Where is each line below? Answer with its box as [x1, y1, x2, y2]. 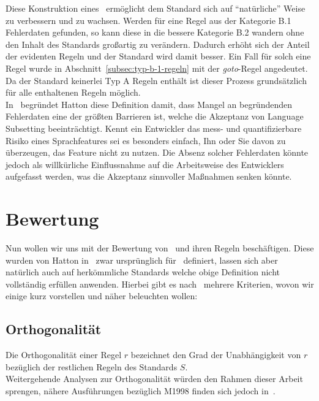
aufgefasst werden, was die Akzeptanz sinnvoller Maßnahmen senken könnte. [6, 170, 292, 183]
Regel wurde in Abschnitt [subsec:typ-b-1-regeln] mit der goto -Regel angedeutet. [6, 61, 308, 74]
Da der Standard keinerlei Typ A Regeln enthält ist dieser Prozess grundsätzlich [6, 74, 307, 86]
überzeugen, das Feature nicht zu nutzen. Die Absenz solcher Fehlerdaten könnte [6, 146, 309, 159]
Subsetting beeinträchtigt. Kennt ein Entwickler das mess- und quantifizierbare [6, 121, 302, 134]
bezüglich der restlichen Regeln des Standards [6, 360, 178, 373]
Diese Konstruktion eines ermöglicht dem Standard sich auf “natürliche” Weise [6, 2, 306, 14]
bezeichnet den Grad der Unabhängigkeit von [130, 348, 301, 361]
